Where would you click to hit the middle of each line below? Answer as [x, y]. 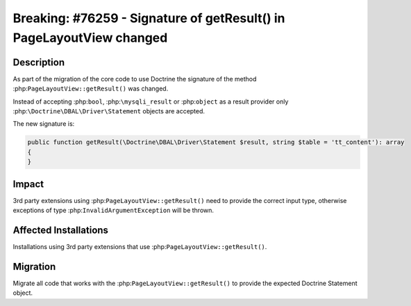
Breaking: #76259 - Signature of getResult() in [149, 18]
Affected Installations [61, 230]
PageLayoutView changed [90, 38]
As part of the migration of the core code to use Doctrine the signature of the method [135, 79]
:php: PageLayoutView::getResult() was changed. [91, 89]
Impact [28, 184]
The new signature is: [44, 124]
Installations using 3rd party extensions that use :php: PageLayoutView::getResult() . [140, 246]
